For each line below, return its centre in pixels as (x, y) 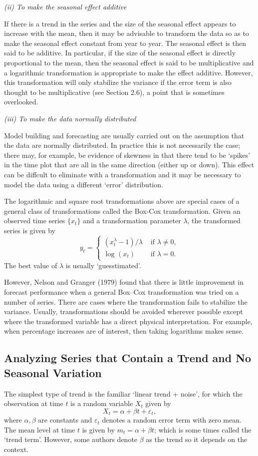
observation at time (34, 403)
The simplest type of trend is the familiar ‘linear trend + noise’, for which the (123, 393)
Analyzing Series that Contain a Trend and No (128, 358)
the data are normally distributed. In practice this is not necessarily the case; (122, 145)
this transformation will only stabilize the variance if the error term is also (118, 82)
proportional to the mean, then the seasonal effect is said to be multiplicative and (129, 62)
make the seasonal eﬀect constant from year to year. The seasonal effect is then (125, 43)
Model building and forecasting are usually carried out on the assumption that (124, 135)
